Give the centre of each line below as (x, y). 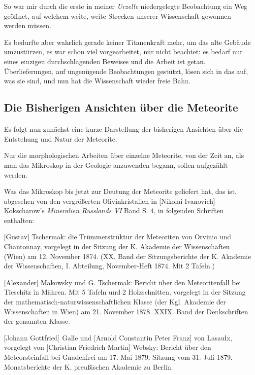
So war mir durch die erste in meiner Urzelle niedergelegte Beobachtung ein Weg (126, 6)
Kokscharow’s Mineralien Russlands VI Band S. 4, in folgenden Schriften (114, 210)
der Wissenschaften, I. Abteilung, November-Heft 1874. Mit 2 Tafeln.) (110, 266)
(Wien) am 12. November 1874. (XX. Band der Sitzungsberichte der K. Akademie (127, 256)
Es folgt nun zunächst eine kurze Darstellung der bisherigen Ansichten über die (124, 129)
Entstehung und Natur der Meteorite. (61, 138)
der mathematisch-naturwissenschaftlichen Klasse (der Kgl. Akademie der (115, 302)
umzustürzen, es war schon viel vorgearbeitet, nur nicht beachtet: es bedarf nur (123, 52)
